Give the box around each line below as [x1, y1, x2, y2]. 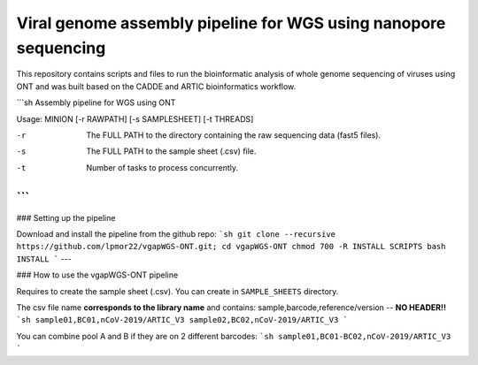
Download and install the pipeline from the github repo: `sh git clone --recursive [16, 228, 336, 239]
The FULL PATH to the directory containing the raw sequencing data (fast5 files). [86, 129, 381, 141]
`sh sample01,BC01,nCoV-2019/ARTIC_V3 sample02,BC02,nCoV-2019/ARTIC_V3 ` [16, 315, 349, 325]
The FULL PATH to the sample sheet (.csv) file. [86, 146, 257, 156]
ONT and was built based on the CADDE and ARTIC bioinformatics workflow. [16, 80, 297, 92]
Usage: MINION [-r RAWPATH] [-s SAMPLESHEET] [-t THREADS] [16, 113, 254, 124]
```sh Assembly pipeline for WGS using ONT [16, 97, 176, 108]
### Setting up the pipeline [16, 212, 116, 223]
